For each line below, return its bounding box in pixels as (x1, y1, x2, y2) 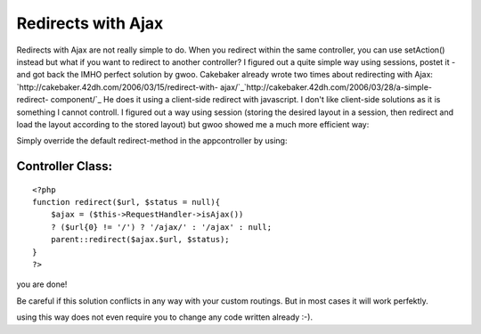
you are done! (16, 279, 68, 289)
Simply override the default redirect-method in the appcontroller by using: (16, 135, 288, 146)
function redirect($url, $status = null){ (32, 197, 221, 208)
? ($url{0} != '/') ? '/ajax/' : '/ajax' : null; (50, 222, 272, 232)
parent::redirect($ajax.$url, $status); (50, 234, 231, 245)
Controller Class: (16, 159, 113, 174)
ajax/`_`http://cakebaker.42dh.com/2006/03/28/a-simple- (219, 81, 432, 93)
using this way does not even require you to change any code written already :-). (16, 312, 314, 322)
